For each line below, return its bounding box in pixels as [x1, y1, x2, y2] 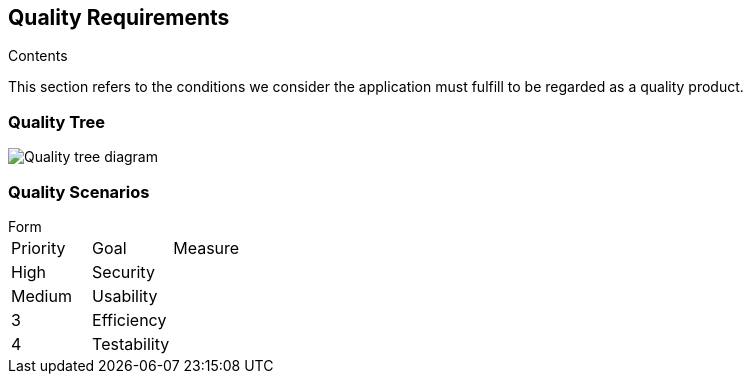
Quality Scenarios [8, 181, 150, 202]
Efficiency [92, 309, 167, 330]
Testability [92, 333, 170, 354]
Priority [11, 237, 66, 258]
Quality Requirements [8, 5, 230, 30]
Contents [8, 47, 68, 65]
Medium [11, 285, 72, 306]
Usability [92, 285, 158, 306]
